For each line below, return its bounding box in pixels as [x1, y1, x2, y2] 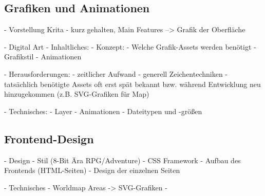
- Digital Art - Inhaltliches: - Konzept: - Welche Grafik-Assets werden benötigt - [4, 41, 256, 52]
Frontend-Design [4, 130, 94, 146]
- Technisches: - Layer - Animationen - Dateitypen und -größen [4, 105, 202, 116]
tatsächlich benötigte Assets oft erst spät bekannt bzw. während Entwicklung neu [4, 78, 261, 89]
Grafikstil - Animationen [4, 51, 82, 62]
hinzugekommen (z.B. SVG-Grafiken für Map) [4, 89, 149, 99]
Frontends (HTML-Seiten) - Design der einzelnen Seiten [4, 165, 180, 176]
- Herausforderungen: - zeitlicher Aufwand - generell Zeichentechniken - [4, 68, 228, 79]
